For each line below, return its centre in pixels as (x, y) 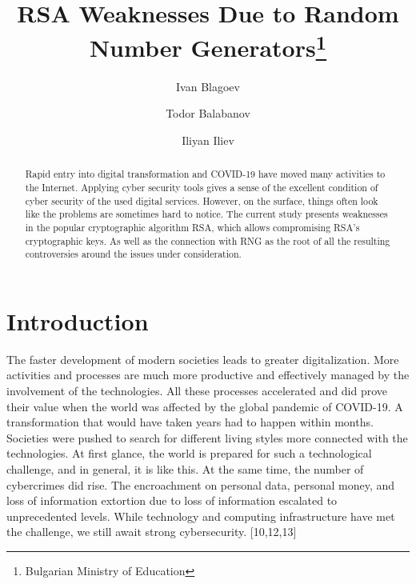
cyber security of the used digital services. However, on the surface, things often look (202, 200)
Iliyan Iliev (208, 140)
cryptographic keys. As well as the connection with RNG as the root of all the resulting (208, 240)
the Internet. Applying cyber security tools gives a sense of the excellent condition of (202, 187)
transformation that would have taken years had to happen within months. (190, 422)
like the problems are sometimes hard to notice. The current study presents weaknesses (206, 214)
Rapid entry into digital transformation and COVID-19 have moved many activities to (205, 174)
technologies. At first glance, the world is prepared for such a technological (189, 453)
